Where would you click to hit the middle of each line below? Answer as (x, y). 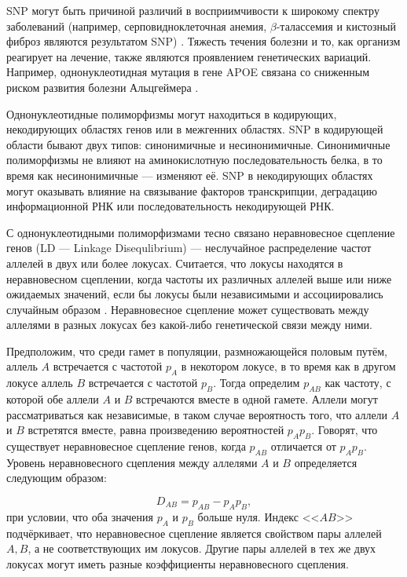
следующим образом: (57, 478)
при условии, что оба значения (80, 516)
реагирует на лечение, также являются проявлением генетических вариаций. (189, 56)
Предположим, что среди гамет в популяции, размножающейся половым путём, (197, 351)
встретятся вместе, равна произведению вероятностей (156, 430)
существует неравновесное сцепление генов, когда (126, 446)
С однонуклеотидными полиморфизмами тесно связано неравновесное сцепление (201, 232)
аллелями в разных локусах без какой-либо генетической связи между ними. (189, 325)
